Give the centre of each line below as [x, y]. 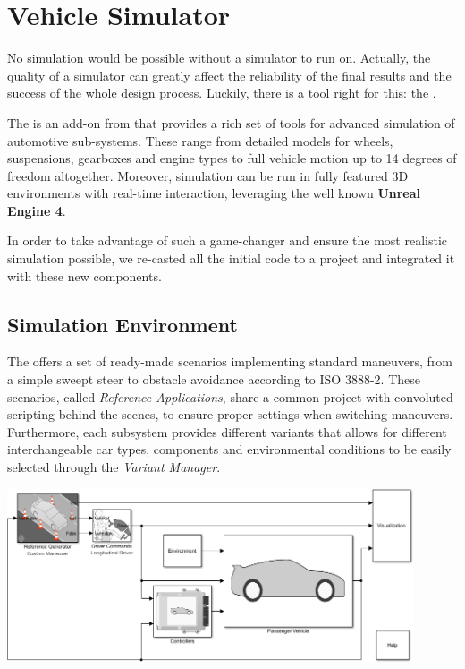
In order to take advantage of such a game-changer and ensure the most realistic [228, 240]
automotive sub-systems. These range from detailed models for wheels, [200, 140]
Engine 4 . [37, 210]
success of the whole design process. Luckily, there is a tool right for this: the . [222, 93]
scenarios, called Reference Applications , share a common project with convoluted [230, 396]
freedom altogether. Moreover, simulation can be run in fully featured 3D [208, 175]
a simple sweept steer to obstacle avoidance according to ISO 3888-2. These [214, 379]
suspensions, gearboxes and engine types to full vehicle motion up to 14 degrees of [232, 158]
